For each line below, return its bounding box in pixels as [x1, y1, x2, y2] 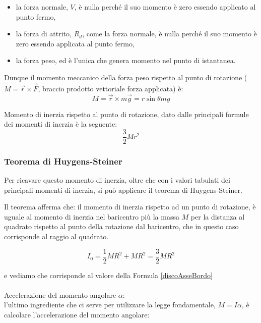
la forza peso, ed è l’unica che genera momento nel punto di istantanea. [16, 55, 236, 66]
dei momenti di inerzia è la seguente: [4, 119, 117, 129]
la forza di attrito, [16, 28, 72, 39]
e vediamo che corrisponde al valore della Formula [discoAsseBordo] [4, 270, 213, 280]
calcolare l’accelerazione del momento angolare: [4, 309, 150, 320]
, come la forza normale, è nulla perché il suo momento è [82, 28, 257, 39]
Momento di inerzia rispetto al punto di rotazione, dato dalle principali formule [4, 109, 249, 119]
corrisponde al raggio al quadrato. [4, 231, 109, 242]
